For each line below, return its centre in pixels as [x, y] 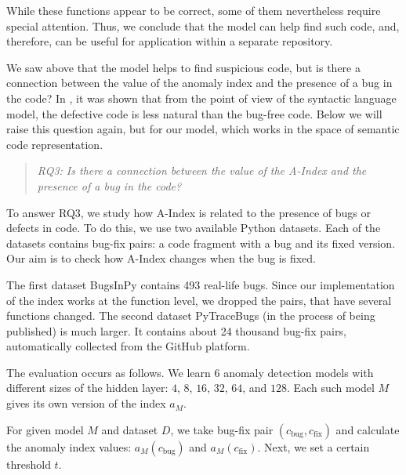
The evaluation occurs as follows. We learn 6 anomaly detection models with [190, 372]
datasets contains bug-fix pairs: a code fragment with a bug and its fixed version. [201, 243]
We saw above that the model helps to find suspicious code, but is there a [183, 67]
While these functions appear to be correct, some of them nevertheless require [194, 10]
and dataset [130, 429]
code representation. [55, 144]
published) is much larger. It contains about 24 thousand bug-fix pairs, [176, 330]
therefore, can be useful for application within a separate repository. [170, 41]
